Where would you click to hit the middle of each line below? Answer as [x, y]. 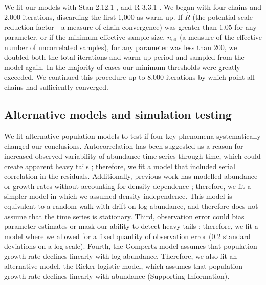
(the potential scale [223, 17]
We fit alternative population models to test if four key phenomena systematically [132, 136]
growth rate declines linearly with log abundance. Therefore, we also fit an [121, 256]
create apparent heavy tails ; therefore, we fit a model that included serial [120, 166]
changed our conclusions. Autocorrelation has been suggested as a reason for [124, 146]
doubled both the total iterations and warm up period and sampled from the [124, 57]
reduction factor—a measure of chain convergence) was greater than [111, 27]
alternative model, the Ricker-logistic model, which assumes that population [124, 266]
